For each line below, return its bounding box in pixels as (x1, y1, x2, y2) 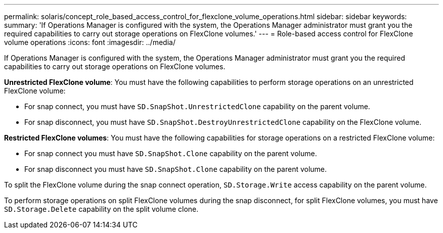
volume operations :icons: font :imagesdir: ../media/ (4, 38, 175, 46)
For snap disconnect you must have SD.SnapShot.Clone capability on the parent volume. (24, 165, 327, 173)
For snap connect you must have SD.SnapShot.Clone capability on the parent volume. (24, 149, 317, 158)
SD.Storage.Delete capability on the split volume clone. (4, 205, 199, 213)
